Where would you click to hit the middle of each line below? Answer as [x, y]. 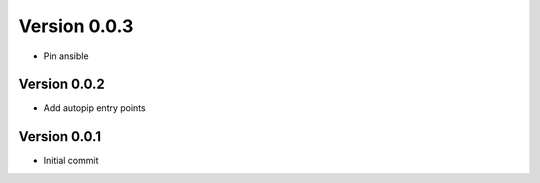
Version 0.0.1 [60, 136]
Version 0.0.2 [61, 84]
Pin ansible [66, 56]
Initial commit [71, 161]
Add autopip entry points [94, 108]
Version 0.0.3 [76, 26]
